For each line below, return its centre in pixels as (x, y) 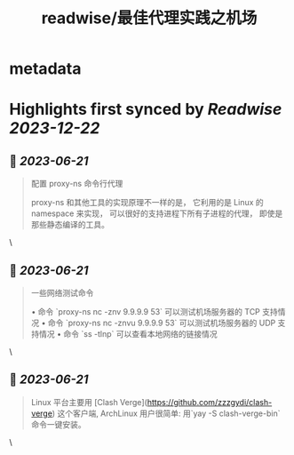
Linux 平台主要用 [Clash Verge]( (89, 402)
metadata (45, 69)
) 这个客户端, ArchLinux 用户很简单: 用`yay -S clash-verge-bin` (166, 413)
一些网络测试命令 (62, 293)
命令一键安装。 (58, 424)
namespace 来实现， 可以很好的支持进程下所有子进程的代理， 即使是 (157, 213)
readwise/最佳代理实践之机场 (149, 18)
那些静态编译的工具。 (70, 225)
